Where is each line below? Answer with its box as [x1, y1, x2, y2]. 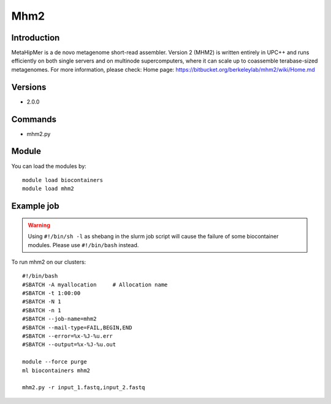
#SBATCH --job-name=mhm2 [22, 316, 97, 322]
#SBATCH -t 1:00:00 [22, 290, 81, 297]
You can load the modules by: [11, 162, 87, 170]
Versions [11, 82, 47, 92]
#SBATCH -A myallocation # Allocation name [22, 281, 168, 288]
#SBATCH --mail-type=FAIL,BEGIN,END [22, 324, 132, 331]
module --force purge [22, 359, 87, 365]
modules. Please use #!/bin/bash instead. [28, 241, 139, 248]
